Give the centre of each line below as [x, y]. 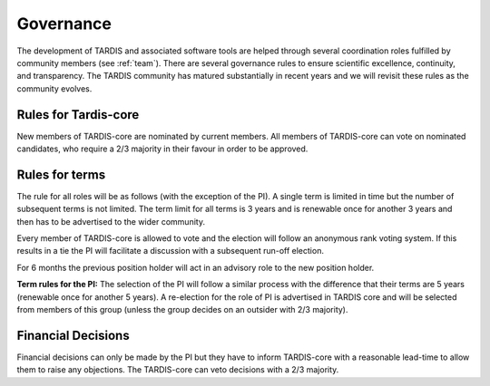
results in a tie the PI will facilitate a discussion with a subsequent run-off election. [170, 251]
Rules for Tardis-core [78, 115]
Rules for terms [61, 174]
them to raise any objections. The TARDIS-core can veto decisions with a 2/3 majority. [178, 370]
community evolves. [54, 88]
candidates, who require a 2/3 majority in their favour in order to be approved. [162, 149]
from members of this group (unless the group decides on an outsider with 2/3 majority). [182, 310]
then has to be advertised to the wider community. [111, 221]
